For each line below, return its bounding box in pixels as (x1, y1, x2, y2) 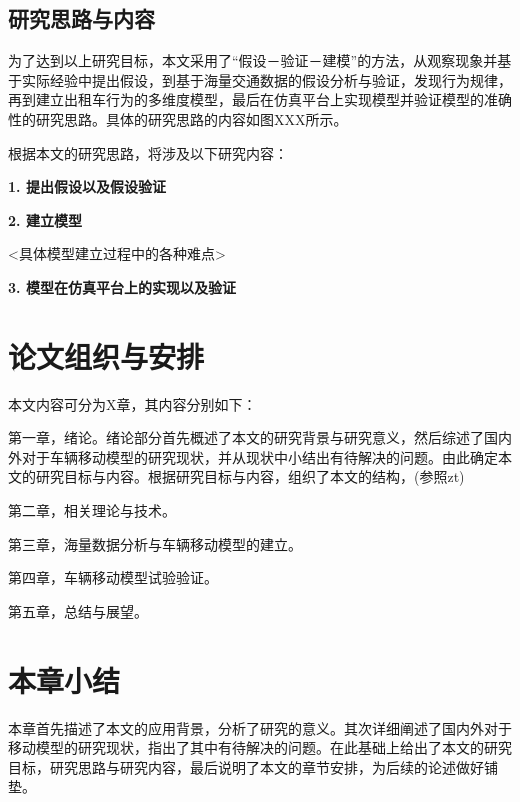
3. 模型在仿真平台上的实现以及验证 (8, 276, 236, 297)
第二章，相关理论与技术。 (8, 500, 176, 521)
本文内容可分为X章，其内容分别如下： (8, 393, 257, 414)
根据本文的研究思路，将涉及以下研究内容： (8, 142, 288, 163)
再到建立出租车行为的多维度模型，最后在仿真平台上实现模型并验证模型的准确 (8, 89, 512, 110)
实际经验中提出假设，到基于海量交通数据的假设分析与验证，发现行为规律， (21, 69, 512, 90)
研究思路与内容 (8, 3, 155, 34)
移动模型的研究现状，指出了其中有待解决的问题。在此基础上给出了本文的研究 (8, 737, 512, 758)
